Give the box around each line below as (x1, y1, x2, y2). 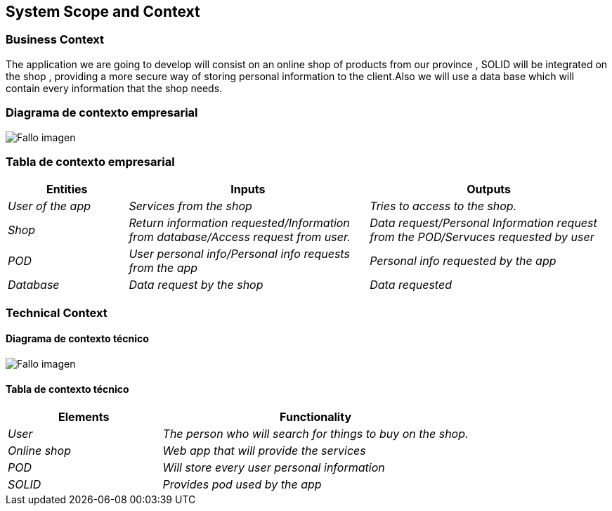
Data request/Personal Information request (370, 216, 597, 231)
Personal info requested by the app (370, 254, 556, 269)
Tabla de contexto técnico (6, 382, 129, 395)
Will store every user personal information (162, 460, 385, 475)
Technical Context (6, 305, 108, 320)
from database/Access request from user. (129, 230, 351, 245)
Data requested (370, 278, 452, 292)
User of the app (8, 199, 91, 214)
